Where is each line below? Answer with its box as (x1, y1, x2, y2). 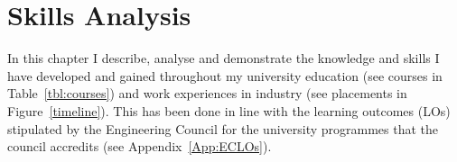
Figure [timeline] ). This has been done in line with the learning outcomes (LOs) (7, 101, 451, 120)
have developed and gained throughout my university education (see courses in (7, 66, 443, 85)
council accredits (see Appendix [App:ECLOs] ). (7, 137, 272, 156)
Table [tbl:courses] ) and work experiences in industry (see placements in (7, 84, 407, 103)
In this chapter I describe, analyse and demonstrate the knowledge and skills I (7, 49, 440, 67)
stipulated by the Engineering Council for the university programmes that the (7, 119, 439, 138)
